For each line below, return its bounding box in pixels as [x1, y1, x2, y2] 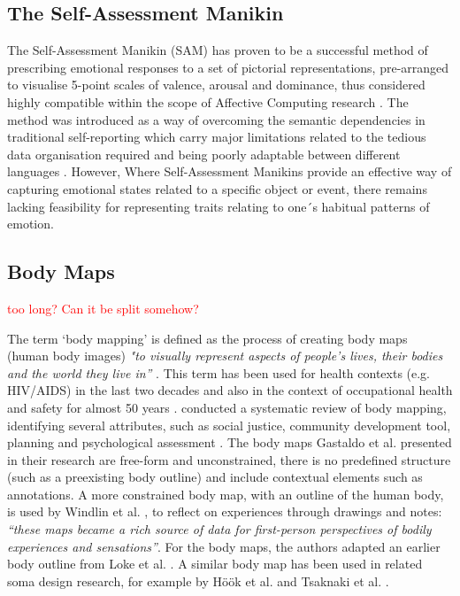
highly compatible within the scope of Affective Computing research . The [7, 92, 409, 111]
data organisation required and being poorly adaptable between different [7, 144, 401, 163]
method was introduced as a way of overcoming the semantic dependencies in [7, 110, 425, 128]
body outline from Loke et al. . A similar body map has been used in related [7, 554, 423, 573]
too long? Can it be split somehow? [7, 298, 199, 317]
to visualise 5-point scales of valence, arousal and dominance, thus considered [7, 75, 425, 94]
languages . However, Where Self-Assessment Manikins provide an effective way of [7, 162, 452, 181]
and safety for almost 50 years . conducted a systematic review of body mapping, [7, 398, 447, 416]
